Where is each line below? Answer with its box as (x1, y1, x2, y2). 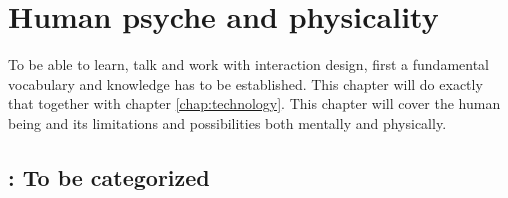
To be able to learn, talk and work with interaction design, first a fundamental (8, 54, 490, 75)
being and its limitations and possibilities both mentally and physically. (8, 112, 447, 133)
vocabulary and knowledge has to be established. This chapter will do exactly (8, 73, 483, 94)
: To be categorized (8, 161, 210, 192)
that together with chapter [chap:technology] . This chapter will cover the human (8, 93, 501, 114)
